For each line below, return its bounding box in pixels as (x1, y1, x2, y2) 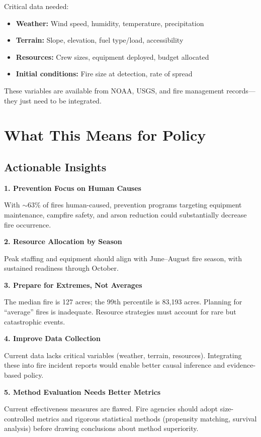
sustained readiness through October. (4, 263, 119, 273)
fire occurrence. (4, 219, 51, 230)
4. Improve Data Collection (4, 333, 101, 344)
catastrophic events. (4, 316, 65, 326)
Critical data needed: (4, 1, 69, 11)
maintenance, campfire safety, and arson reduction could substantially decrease (4, 209, 247, 220)
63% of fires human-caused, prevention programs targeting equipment (28, 199, 242, 210)
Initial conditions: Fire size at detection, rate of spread (16, 68, 193, 79)
